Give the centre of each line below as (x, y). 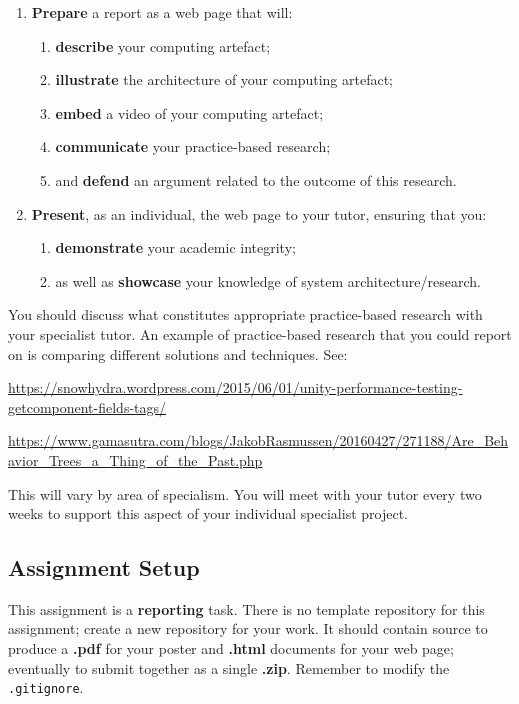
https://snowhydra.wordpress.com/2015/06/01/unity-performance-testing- (235, 387)
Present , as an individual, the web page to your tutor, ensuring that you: (259, 213)
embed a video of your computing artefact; (189, 112)
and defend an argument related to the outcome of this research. (256, 179)
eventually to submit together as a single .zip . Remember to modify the (229, 667)
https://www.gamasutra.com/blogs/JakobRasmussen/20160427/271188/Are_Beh (258, 440)
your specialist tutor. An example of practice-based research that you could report (260, 333)
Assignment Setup (104, 567)
